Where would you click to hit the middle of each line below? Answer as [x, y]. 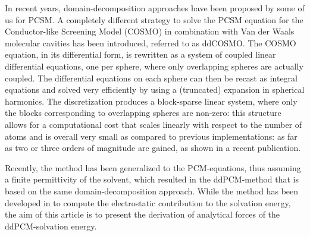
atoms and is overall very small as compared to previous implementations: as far [151, 136]
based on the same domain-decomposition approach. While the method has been [152, 191]
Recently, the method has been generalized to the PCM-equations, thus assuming [153, 167]
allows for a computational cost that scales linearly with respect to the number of [154, 124]
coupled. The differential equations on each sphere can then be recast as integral [151, 78]
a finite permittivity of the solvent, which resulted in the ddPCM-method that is [152, 179]
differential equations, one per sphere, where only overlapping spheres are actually [154, 66]
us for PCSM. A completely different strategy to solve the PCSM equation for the [154, 19]
